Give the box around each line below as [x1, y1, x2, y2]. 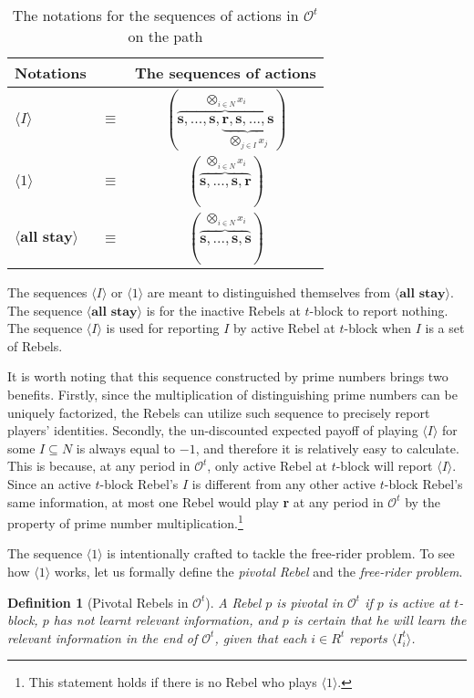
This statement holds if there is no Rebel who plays [28, 672, 317, 692]
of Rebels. [7, 336, 63, 355]
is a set [425, 318, 465, 338]
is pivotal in [276, 592, 344, 611]
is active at [387, 592, 450, 611]
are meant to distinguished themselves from [147, 283, 391, 302]
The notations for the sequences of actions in [12, 5, 299, 26]
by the [405, 492, 441, 511]
